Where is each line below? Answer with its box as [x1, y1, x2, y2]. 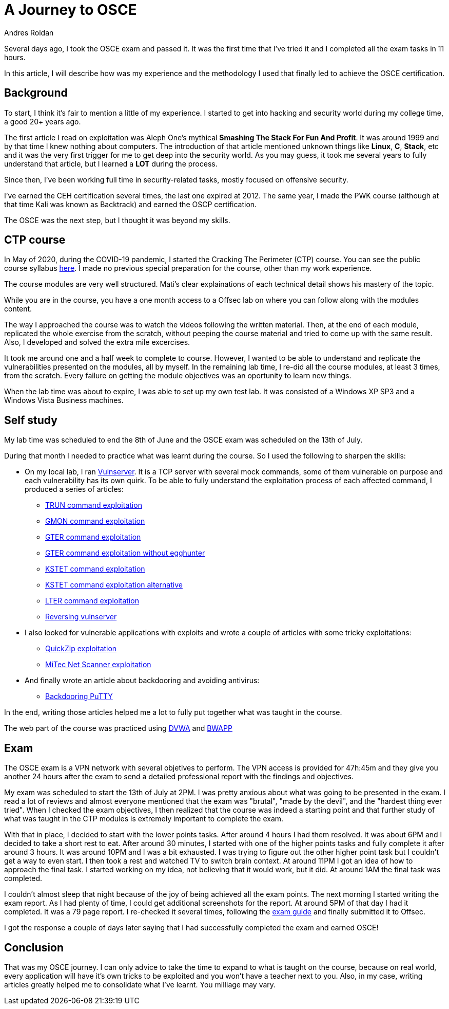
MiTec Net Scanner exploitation [45, 660, 151, 669]
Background [4, 86, 68, 100]
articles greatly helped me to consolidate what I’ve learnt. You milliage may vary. [4, 980, 276, 989]
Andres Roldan [4, 28, 54, 37]
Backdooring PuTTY [45, 692, 113, 701]
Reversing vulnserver [45, 612, 117, 621]
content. [4, 304, 32, 314]
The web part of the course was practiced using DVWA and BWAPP [4, 724, 232, 733]
